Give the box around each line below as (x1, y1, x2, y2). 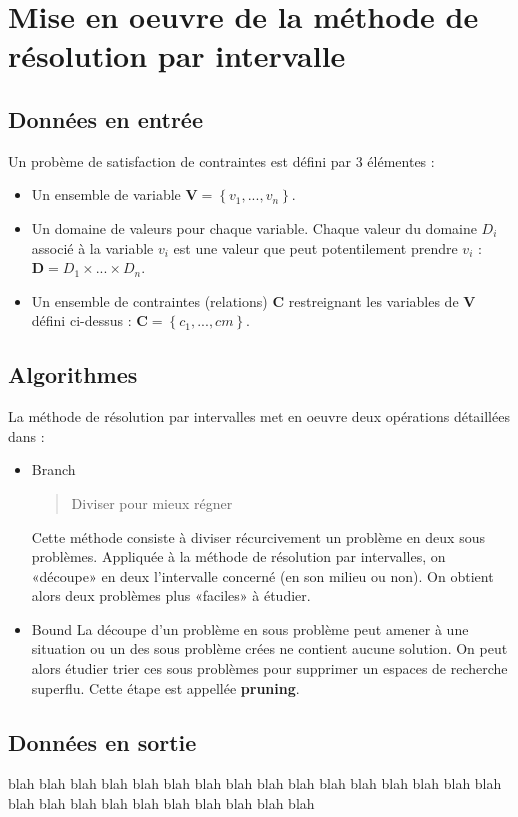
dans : (8, 425, 45, 446)
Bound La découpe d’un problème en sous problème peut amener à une (31, 618, 469, 639)
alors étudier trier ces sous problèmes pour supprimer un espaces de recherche (31, 658, 508, 679)
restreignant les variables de (288, 290, 459, 311)
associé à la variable (31, 237, 154, 258)
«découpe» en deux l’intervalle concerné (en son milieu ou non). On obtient (31, 565, 494, 586)
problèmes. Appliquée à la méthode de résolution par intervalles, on (31, 546, 446, 567)
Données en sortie (8, 726, 197, 757)
